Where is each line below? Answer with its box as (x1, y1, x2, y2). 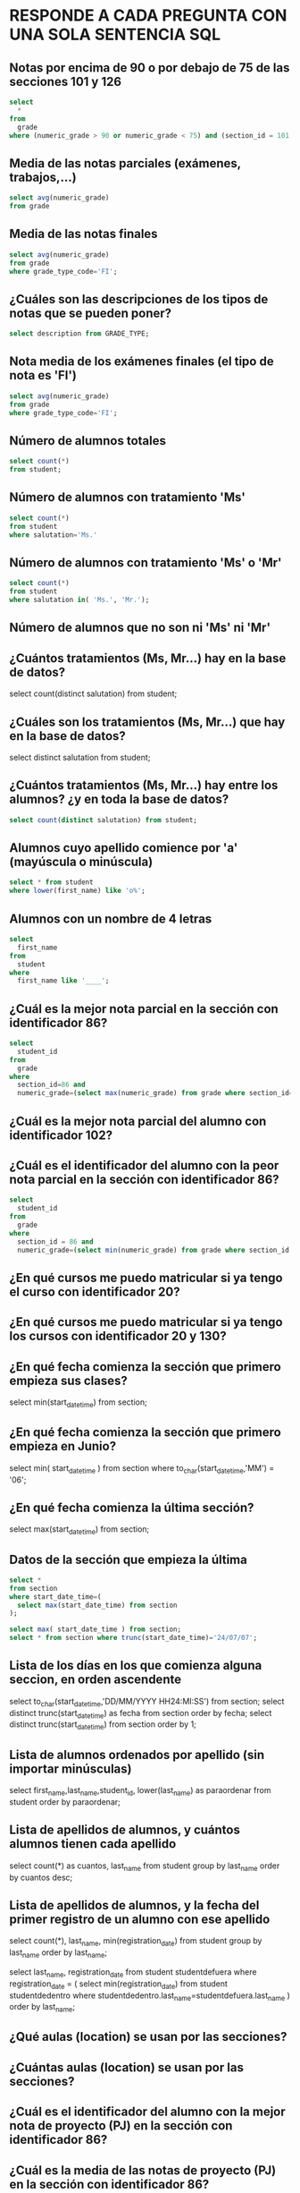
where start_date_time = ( (9, 1592, 102, 1602)
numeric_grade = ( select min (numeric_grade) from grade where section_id (17, 1245, 290, 1254)
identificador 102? (9, 1127, 113, 1143)
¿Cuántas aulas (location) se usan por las (9, 2060, 244, 2075)
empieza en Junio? (9, 1439, 117, 1454)
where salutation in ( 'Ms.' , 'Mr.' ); (9, 596, 150, 605)
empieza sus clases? (9, 1373, 128, 1388)
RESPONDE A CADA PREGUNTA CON (9, 5, 287, 26)
